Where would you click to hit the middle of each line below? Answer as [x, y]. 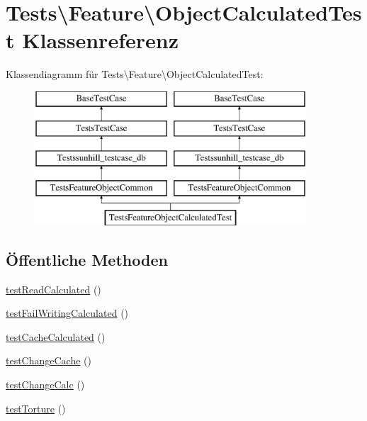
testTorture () [36, 408]
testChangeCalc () [45, 384]
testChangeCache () [49, 360]
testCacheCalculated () [56, 336]
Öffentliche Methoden [87, 259]
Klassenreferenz [100, 40]
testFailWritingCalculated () [67, 313]
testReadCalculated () [53, 289]
